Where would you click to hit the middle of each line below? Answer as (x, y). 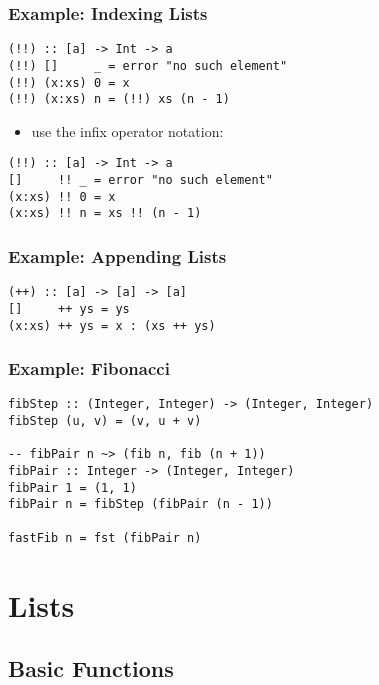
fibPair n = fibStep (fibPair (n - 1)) (140, 504)
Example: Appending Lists (117, 255)
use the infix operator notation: (127, 130)
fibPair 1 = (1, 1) (72, 487)
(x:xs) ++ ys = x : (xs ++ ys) (112, 325)
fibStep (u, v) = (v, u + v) (105, 421)
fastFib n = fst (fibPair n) (105, 537)
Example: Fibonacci (89, 368)
